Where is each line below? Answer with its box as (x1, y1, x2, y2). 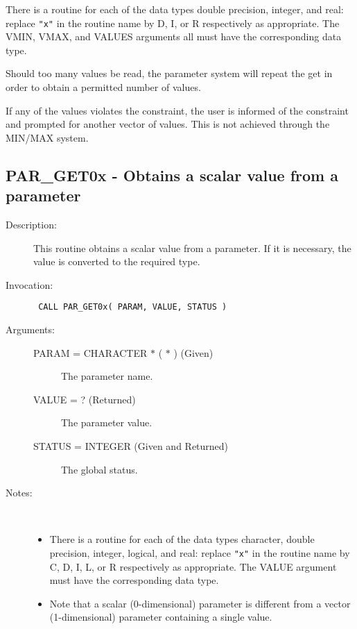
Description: (6, 217, 57, 231)
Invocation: (6, 277, 53, 292)
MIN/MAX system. (6, 130, 89, 144)
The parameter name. (61, 369, 153, 383)
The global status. (61, 462, 138, 476)
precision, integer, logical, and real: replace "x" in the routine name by (49, 545, 350, 560)
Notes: (6, 485, 33, 500)
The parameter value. (61, 415, 153, 430)
